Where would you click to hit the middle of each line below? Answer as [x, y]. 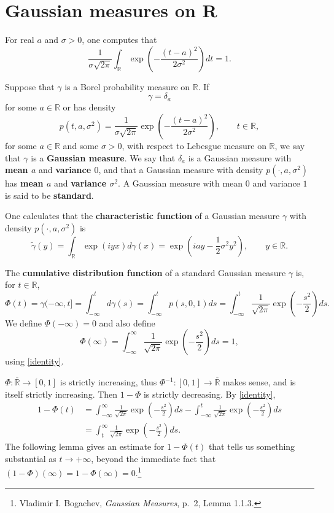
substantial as [31, 458]
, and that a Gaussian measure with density [181, 170]
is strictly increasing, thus [108, 382]
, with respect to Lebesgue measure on [194, 145]
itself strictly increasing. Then [61, 394]
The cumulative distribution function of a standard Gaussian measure [146, 272]
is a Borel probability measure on [127, 86]
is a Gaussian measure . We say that [103, 157]
